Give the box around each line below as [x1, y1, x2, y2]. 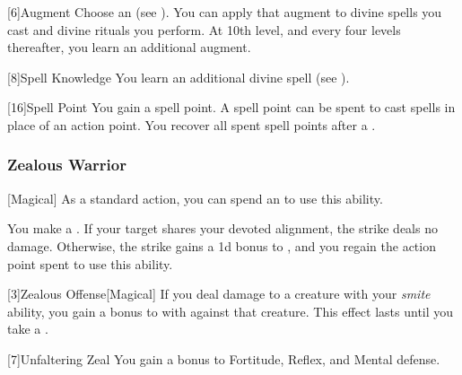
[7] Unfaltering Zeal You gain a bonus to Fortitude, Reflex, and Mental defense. [7, 349, 440, 368]
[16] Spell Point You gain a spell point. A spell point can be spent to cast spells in [7, 98, 456, 117]
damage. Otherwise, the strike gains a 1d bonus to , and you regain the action [7, 236, 436, 255]
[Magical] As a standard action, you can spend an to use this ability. [7, 188, 383, 207]
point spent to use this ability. [7, 254, 173, 273]
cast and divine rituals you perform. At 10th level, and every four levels [7, 20, 401, 39]
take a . [7, 319, 48, 338]
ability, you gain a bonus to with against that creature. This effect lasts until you [7, 301, 454, 320]
